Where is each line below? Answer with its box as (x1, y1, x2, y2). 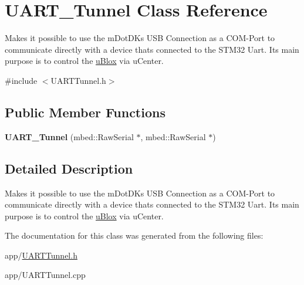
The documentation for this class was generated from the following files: (5, 229, 264, 242)
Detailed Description (5, 159, 133, 177)
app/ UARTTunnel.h (5, 249, 77, 261)
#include (5, 74, 38, 86)
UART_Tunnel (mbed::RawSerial (5, 130, 134, 142)
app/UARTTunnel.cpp (5, 269, 86, 281)
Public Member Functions (5, 103, 165, 121)
